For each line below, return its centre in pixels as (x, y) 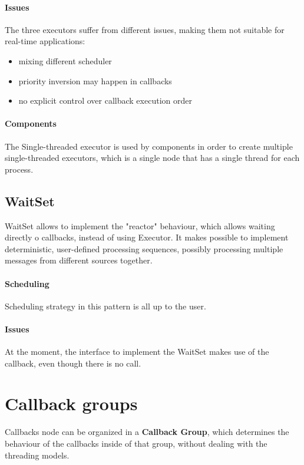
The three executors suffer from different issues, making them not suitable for (145, 29)
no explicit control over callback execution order (105, 100)
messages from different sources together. (79, 260)
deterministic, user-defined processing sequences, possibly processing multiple (144, 248)
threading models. (37, 455)
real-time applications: (45, 41)
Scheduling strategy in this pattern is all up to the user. (105, 306)
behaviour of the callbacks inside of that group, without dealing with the (136, 443)
